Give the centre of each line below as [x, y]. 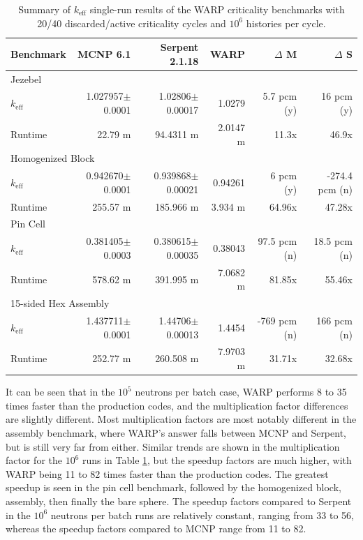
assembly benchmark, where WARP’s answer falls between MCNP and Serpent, [176, 432]
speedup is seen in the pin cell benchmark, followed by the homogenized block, [173, 487]
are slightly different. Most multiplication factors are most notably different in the [181, 419]
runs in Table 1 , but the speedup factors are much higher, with [217, 460]
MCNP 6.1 [104, 53]
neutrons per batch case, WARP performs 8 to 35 [241, 392]
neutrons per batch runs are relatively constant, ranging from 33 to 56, [202, 515]
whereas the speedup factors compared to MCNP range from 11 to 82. [156, 528]
